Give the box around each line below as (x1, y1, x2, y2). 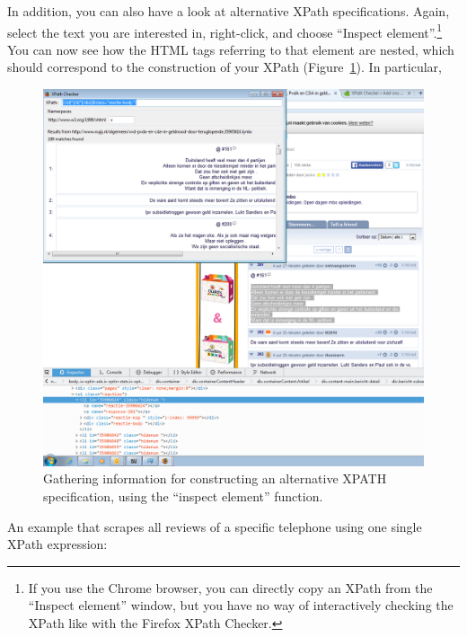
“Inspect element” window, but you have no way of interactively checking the (28, 596, 454, 615)
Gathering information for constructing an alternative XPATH (43, 469, 387, 488)
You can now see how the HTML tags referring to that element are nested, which (7, 40, 454, 58)
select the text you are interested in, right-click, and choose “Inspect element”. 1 (7, 20, 443, 41)
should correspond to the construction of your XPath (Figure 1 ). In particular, (7, 58, 442, 76)
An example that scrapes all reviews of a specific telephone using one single (7, 517, 422, 535)
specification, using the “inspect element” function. (43, 487, 323, 506)
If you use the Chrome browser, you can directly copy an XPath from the (28, 578, 433, 597)
